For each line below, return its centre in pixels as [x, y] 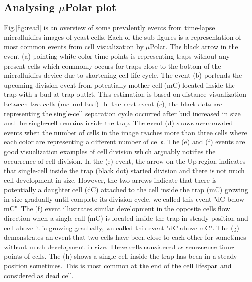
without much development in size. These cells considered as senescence [110, 246]
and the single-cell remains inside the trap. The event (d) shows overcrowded [118, 123]
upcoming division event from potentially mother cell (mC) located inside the [119, 84]
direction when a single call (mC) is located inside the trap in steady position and [126, 218]
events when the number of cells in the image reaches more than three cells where [126, 132]
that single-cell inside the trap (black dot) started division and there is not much [124, 170]
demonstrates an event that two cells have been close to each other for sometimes [125, 237]
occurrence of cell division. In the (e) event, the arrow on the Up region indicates [125, 161]
